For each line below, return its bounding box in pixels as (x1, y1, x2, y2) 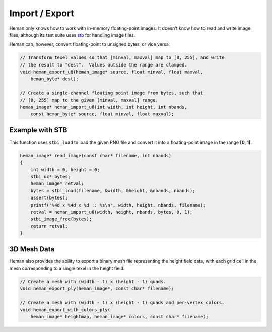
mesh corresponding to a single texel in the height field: (9, 265, 125, 272)
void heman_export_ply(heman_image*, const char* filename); (20, 286, 174, 292)
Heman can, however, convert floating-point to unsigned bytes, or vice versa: (9, 41, 170, 47)
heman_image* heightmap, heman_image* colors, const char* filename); (30, 314, 209, 320)
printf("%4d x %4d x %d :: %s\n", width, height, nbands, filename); (30, 202, 206, 208)
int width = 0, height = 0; (30, 167, 100, 172)
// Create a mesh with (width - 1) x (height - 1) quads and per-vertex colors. (20, 300, 225, 306)
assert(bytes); (30, 195, 68, 201)
